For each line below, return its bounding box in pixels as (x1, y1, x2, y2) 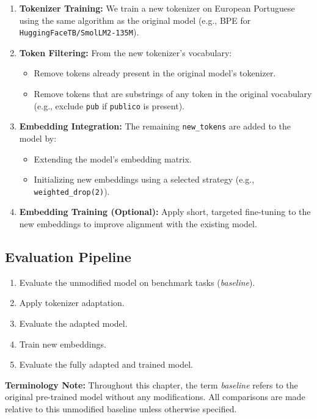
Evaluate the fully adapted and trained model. (19, 358, 193, 371)
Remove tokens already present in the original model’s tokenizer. (34, 67, 276, 79)
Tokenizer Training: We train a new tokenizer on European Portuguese (19, 2, 295, 14)
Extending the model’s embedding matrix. (34, 152, 192, 165)
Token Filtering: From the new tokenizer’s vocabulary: (19, 46, 232, 59)
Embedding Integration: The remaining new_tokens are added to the (19, 120, 291, 133)
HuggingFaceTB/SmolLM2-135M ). (19, 26, 139, 38)
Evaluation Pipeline (5, 247, 131, 266)
